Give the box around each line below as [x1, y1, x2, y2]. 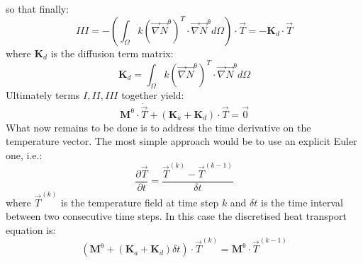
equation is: [6, 222, 56, 237]
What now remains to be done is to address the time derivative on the [6, 119, 311, 134]
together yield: [121, 88, 184, 103]
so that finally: [6, 1, 69, 16]
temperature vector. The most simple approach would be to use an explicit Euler [6, 134, 357, 148]
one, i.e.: [6, 147, 43, 162]
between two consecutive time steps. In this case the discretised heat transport [6, 209, 347, 223]
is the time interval [261, 194, 344, 209]
